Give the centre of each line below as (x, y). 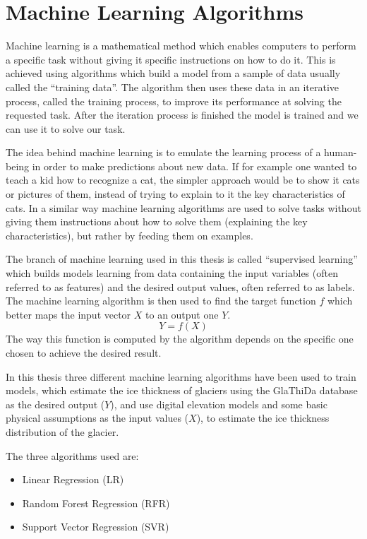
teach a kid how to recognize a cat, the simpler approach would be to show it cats (183, 180)
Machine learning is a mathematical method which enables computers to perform (181, 46)
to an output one (182, 314)
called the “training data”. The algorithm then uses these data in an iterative (173, 87)
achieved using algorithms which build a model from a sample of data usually (173, 73)
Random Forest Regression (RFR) (96, 503)
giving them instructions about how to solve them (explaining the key (157, 221)
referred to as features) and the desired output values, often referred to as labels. (180, 286)
